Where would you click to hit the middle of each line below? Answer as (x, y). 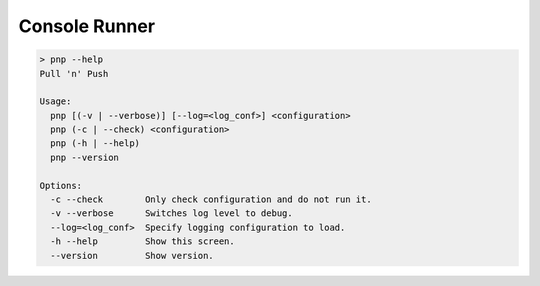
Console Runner (86, 26)
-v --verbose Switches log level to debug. (172, 213)
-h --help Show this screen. (142, 241)
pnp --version (85, 157)
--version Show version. (132, 255)
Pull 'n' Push (74, 73)
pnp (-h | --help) (95, 143)
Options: (61, 185)
